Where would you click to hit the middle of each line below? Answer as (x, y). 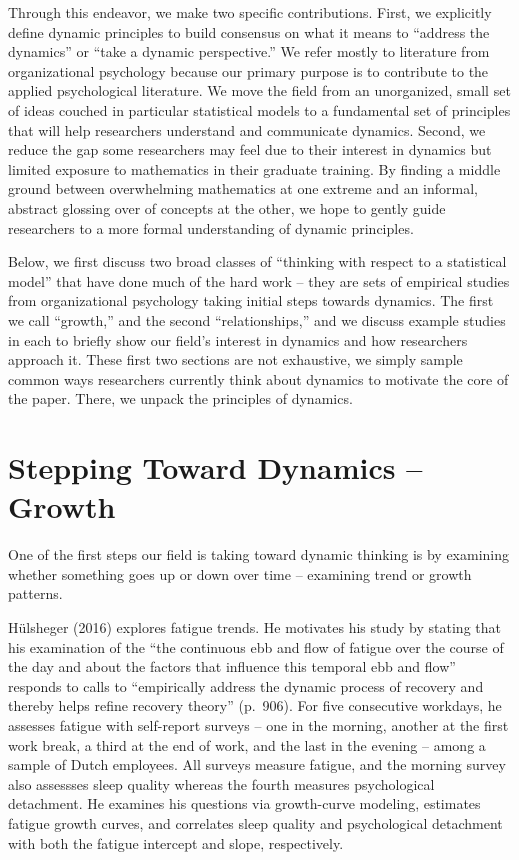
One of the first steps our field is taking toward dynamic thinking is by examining (259, 554)
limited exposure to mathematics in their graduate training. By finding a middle (254, 168)
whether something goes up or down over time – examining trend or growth (240, 573)
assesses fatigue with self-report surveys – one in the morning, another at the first (258, 724)
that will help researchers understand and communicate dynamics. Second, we (247, 129)
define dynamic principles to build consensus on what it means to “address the (249, 31)
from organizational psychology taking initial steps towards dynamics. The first (251, 300)
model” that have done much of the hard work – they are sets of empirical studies (259, 280)
